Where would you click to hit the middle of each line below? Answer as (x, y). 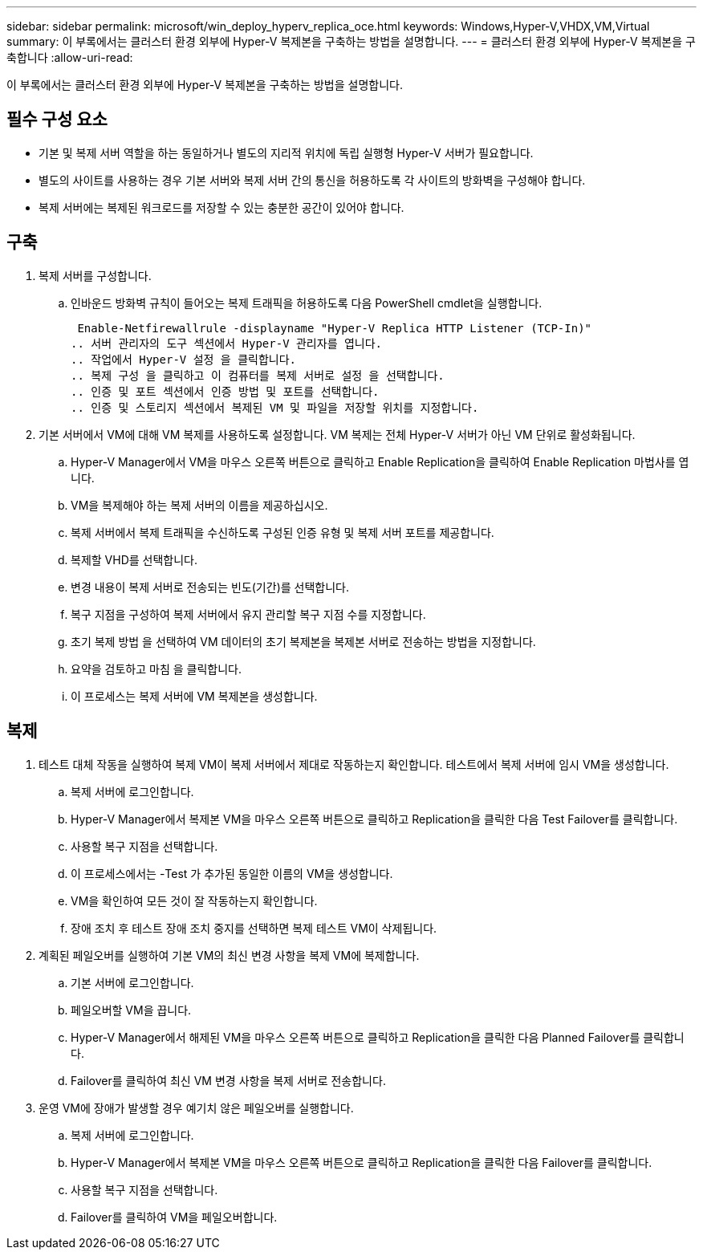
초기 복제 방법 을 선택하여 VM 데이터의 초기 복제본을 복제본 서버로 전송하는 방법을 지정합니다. (303, 641)
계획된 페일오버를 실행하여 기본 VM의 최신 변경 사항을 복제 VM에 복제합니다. (229, 955)
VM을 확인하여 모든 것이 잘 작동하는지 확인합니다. (194, 900)
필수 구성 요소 (57, 120)
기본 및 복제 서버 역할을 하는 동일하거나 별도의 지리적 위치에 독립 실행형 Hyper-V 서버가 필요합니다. (286, 152)
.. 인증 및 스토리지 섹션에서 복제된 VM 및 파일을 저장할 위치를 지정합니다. (275, 407)
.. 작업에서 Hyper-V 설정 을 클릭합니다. (183, 359)
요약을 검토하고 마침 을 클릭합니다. (156, 669)
